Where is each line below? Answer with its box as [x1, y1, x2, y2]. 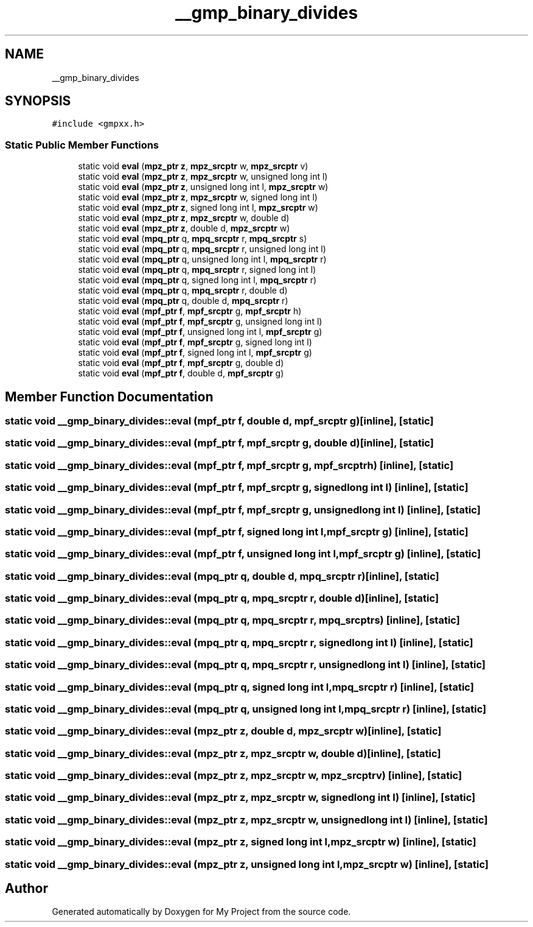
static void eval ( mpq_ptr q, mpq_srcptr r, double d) [78, 285, 288, 296]
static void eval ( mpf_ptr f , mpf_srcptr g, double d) [78, 358, 284, 368]
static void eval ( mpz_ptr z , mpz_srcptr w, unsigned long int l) [78, 171, 328, 182]
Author [5, 880, 48, 896]
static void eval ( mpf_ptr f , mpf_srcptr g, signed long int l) [78, 337, 312, 348]
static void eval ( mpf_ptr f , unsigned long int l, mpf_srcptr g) [78, 326, 322, 337]
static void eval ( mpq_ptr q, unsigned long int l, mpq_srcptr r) [78, 254, 327, 265]
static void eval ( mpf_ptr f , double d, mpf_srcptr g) [78, 368, 284, 379]
